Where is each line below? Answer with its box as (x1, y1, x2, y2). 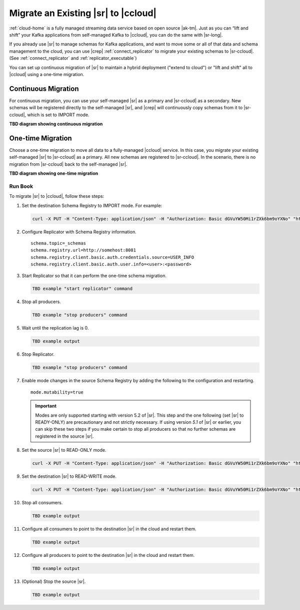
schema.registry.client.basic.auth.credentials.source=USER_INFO (30, 254, 194, 260)
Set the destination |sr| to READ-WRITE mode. (21, 473, 117, 479)
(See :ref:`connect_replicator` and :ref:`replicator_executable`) (9, 55, 137, 61)
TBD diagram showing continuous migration (9, 121, 103, 127)
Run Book (9, 183, 33, 190)
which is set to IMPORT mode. (27, 112, 89, 118)
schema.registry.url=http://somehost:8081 (30, 247, 136, 253)
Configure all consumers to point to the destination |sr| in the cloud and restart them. (21, 526, 197, 532)
